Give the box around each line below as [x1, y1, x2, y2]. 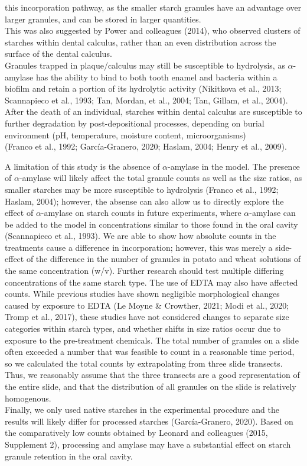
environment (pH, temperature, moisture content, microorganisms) [5, 128, 246, 141]
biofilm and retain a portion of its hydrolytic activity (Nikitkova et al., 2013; [5, 82, 282, 95]
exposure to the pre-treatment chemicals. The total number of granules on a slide [5, 334, 299, 346]
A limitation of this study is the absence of [5, 160, 160, 172]
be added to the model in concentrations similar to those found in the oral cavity [5, 218, 298, 230]
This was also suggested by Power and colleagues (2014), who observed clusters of [5, 24, 301, 37]
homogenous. [5, 391, 51, 404]
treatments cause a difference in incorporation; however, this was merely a [5, 241, 273, 253]
